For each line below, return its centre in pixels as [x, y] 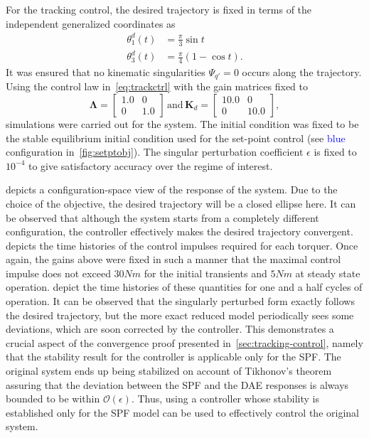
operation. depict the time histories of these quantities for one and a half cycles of [184, 287]
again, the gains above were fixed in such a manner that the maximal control [173, 259]
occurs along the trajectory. [302, 71]
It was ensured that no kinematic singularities [106, 71]
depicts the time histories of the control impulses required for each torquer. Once [182, 245]
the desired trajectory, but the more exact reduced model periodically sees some [180, 315]
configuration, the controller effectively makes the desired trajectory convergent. [180, 231]
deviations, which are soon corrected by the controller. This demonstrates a [170, 329]
